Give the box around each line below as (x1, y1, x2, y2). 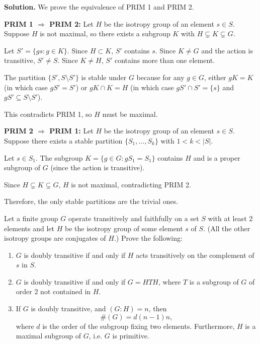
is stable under (81, 72, 127, 82)
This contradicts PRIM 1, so (4, 108, 92, 119)
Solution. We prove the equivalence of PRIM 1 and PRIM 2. (4, 2, 194, 12)
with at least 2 (208, 213, 253, 223)
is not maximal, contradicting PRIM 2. (71, 179, 191, 189)
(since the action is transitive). (50, 162, 145, 173)
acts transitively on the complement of (136, 249, 254, 260)
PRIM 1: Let (49, 125, 94, 136)
